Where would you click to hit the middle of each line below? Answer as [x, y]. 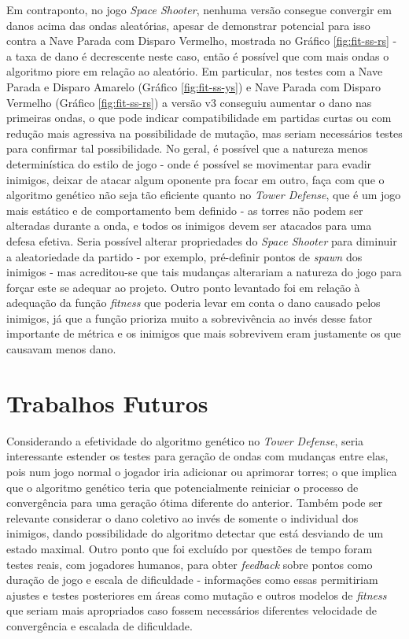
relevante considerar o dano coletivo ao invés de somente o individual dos [182, 517]
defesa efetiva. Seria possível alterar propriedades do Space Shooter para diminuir [202, 240]
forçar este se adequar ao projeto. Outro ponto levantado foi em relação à [183, 287]
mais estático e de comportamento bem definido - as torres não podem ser [185, 210]
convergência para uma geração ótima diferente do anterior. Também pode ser [195, 502]
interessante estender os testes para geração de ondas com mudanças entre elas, [197, 456]
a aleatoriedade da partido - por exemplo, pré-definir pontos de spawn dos [184, 256]
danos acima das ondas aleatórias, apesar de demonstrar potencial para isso [188, 25]
